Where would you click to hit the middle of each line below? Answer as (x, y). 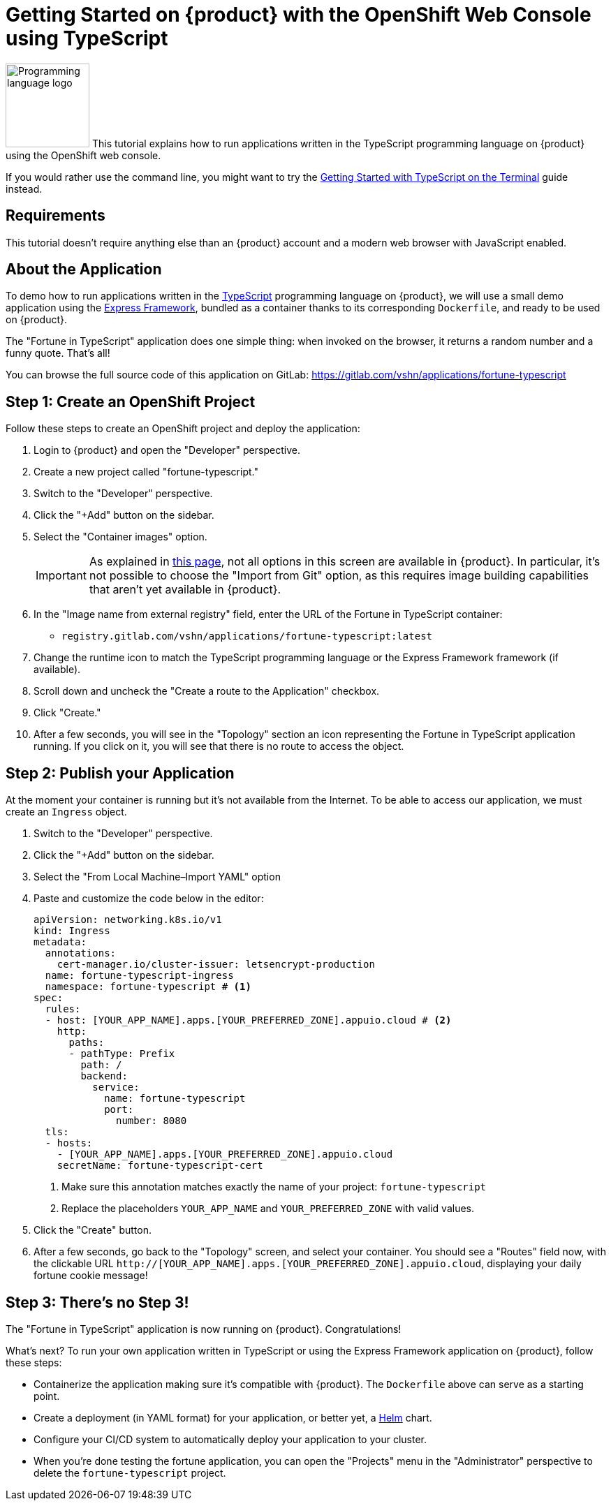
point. (47, 1396)
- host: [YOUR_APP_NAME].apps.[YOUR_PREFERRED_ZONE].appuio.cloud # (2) (248, 1020)
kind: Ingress (72, 931)
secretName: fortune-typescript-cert (160, 1166)
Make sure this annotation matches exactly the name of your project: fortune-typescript (274, 1187)
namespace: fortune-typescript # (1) (148, 987)
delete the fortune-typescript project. (130, 1472)
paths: (87, 1043)
